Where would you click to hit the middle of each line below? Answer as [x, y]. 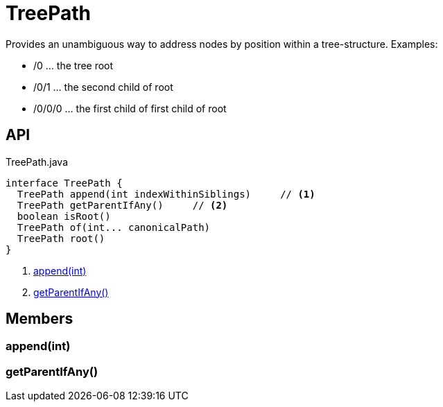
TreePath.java [37, 162]
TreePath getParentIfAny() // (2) [122, 205]
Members [40, 319]
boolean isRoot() [64, 216]
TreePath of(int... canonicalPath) [114, 227]
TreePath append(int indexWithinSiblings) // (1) [166, 194]
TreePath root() [61, 238]
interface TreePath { [64, 183]
